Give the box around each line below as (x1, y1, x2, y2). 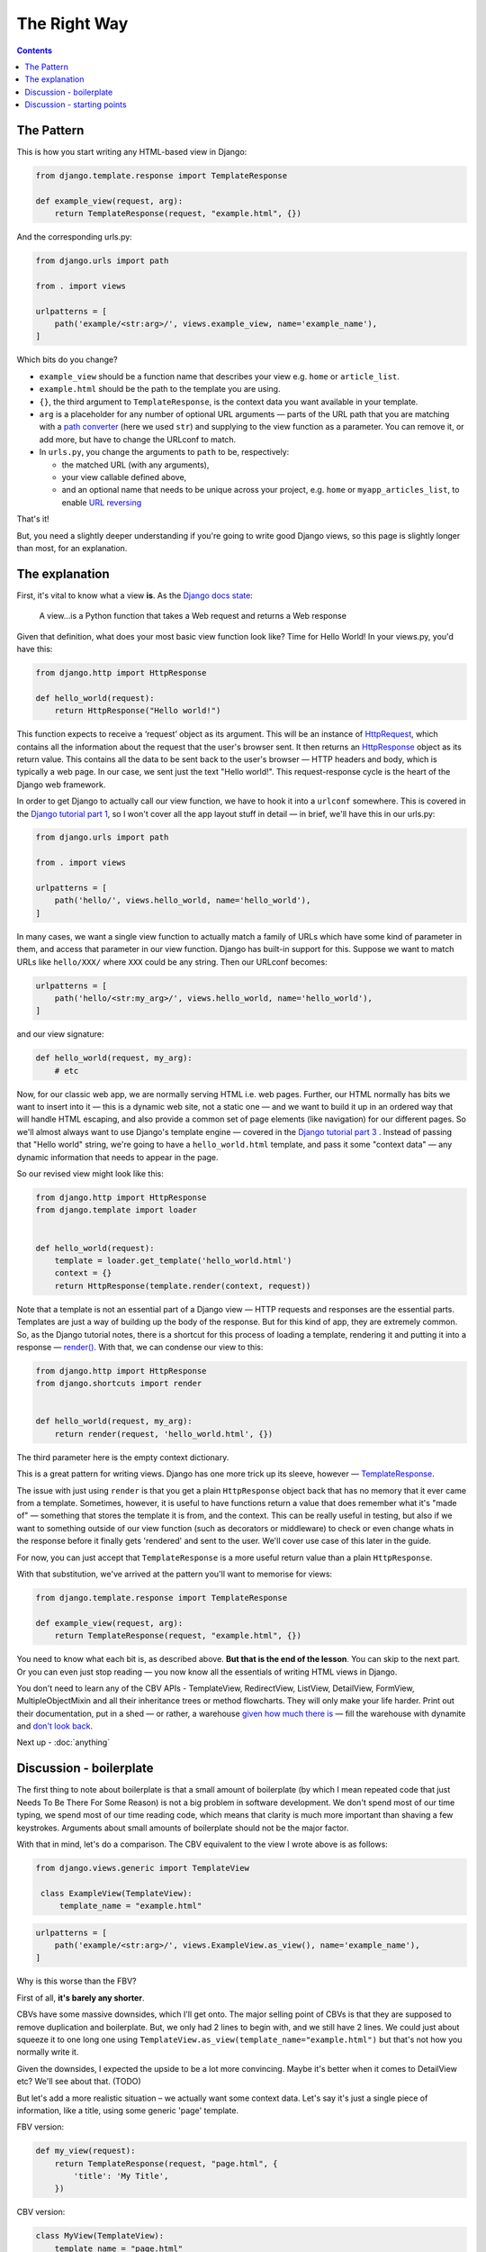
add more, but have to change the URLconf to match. (39, 433, 237, 445)
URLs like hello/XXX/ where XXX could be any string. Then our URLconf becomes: (16, 956, 328, 967)
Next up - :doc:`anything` (16, 1737, 111, 1748)
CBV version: (16, 2207, 66, 2218)
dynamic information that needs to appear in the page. (16, 1151, 220, 1162)
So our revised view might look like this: (16, 1168, 164, 1179)
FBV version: (16, 2121, 65, 2132)
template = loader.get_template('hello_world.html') (54, 1255, 292, 1266)
